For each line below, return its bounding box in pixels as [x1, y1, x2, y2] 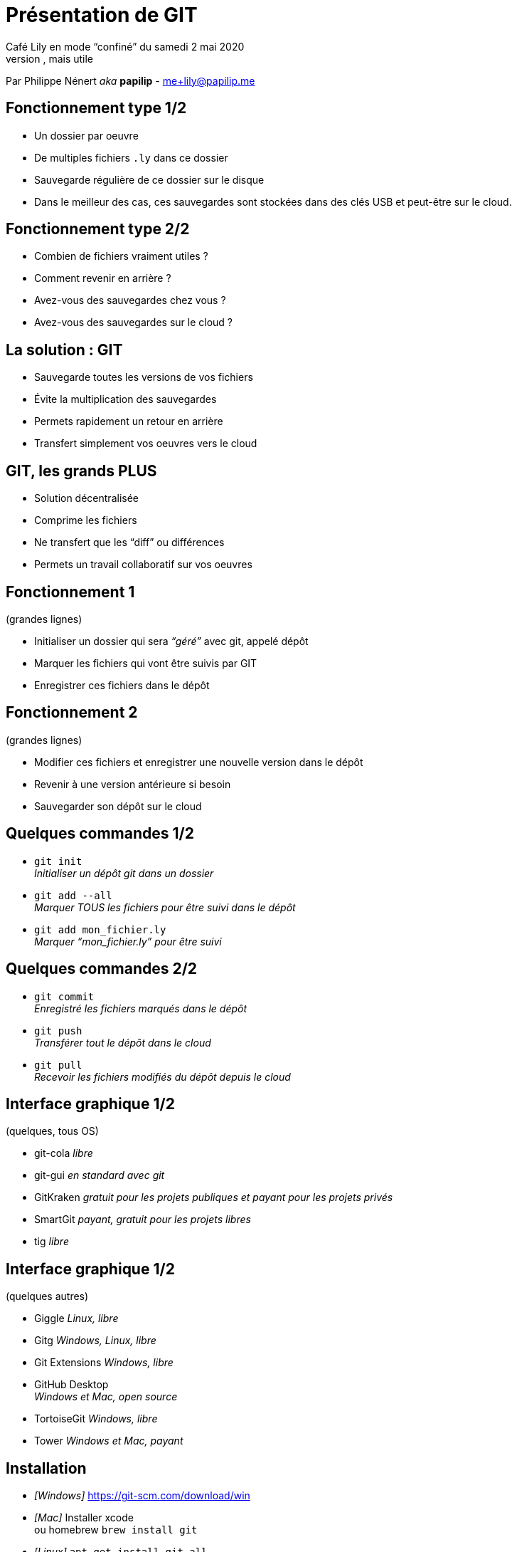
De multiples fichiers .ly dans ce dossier [34, 151, 228, 164]
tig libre [34, 1235, 69, 1248]
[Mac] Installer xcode [34, 1511, 134, 1524]
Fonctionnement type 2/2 [6, 220, 190, 238]
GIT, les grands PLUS [6, 461, 157, 480]
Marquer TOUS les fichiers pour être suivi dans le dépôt [34, 901, 296, 913]
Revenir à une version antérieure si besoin [34, 777, 231, 790]
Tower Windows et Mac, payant [34, 1435, 183, 1447]
